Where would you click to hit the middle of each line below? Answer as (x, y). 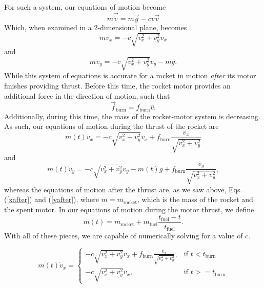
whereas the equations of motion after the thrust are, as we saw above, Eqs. (123, 189)
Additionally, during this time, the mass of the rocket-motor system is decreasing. (133, 116)
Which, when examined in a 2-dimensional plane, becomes (96, 27)
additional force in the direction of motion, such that (87, 95)
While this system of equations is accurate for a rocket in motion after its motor (130, 75)
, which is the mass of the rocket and (195, 199)
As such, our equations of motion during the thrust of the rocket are (111, 126)
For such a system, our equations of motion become (85, 7)
